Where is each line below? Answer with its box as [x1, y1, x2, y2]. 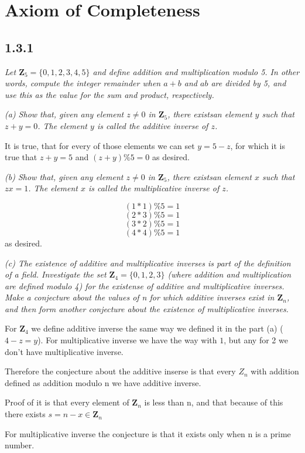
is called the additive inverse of [97, 119, 208, 131]
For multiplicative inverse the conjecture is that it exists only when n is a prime [5, 427, 291, 440]
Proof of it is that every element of [5, 396, 129, 408]
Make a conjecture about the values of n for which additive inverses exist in [5, 291, 275, 303]
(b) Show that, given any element [5, 170, 124, 182]
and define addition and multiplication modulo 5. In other [92, 65, 300, 77]
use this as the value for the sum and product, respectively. [5, 88, 214, 100]
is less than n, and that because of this [144, 396, 283, 408]
